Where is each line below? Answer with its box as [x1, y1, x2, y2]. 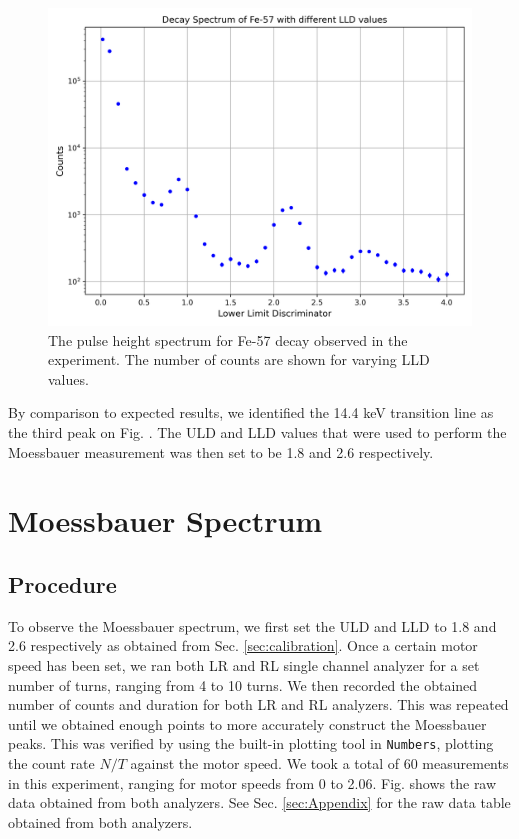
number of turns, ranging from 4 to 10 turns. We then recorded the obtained [8, 674, 478, 695]
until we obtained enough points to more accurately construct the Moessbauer [8, 713, 487, 734]
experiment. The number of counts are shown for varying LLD [48, 349, 430, 370]
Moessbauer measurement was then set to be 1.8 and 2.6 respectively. [8, 441, 434, 462]
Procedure [8, 568, 117, 599]
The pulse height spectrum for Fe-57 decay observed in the [48, 329, 408, 350]
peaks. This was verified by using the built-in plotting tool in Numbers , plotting [8, 733, 494, 754]
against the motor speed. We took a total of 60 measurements [130, 752, 509, 773]
